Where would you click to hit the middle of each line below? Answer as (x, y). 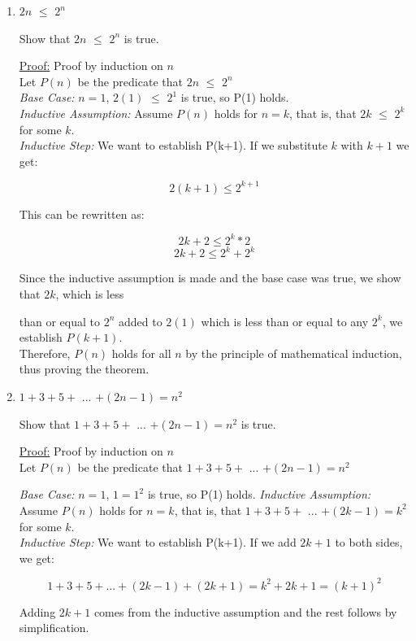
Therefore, (45, 353)
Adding (37, 611)
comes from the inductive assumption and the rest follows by (245, 611)
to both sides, (369, 542)
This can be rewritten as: (82, 214)
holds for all (141, 353)
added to (141, 321)
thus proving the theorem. (84, 369)
